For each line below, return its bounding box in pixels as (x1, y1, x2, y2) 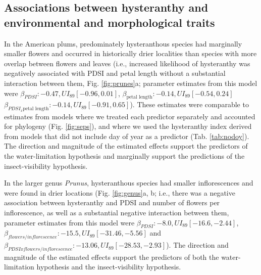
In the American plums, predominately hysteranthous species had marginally (4, 38, 242, 49)
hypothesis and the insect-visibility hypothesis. (36, 261, 181, 272)
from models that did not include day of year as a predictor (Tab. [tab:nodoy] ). (4, 130, 249, 141)
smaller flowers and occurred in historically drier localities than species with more (4, 48, 257, 59)
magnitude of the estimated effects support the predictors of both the (4, 251, 219, 262)
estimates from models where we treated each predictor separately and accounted (4, 111, 255, 121)
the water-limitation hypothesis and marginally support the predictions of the (4, 150, 245, 161)
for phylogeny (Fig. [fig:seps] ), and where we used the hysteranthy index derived (4, 121, 252, 131)
